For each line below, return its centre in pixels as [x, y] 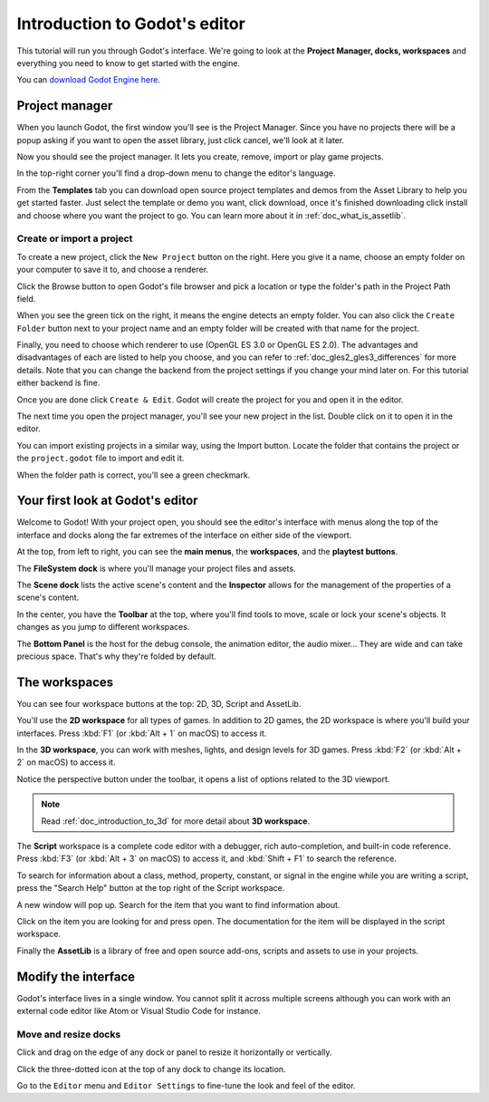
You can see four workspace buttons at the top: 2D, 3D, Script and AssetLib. [159, 703]
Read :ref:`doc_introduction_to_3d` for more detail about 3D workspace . [176, 821]
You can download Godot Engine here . [89, 80]
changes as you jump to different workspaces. [103, 627]
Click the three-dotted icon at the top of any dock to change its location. [151, 1068]
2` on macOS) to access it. [66, 762]
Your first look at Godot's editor [107, 501]
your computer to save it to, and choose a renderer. [112, 270]
